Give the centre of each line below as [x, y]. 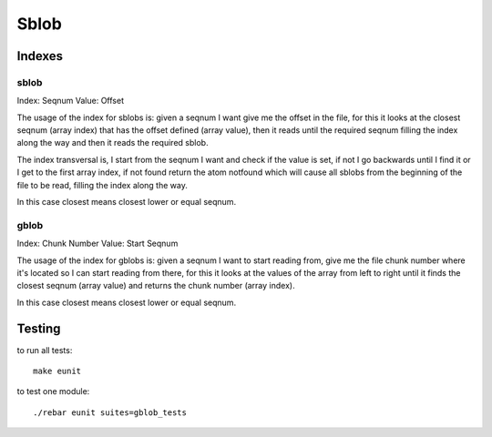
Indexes [40, 56]
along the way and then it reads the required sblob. [113, 143]
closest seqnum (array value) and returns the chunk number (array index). [156, 286]
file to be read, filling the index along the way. [102, 185]
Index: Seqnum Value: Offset [71, 101]
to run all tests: [45, 350]
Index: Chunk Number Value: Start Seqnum [97, 244]
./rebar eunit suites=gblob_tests [110, 412]
